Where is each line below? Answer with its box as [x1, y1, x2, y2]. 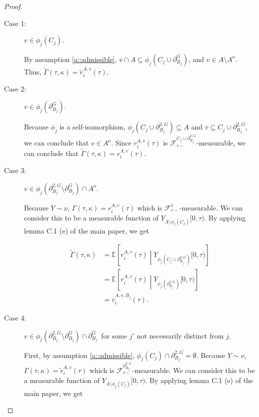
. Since [111, 137, 131, 148]
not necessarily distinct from [136, 330, 224, 340]
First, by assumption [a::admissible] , [24, 349, 135, 360]
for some [101, 330, 127, 340]
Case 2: [4, 83, 26, 93]
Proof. [4, 1, 22, 11]
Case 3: [4, 165, 26, 175]
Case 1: [4, 17, 26, 28]
